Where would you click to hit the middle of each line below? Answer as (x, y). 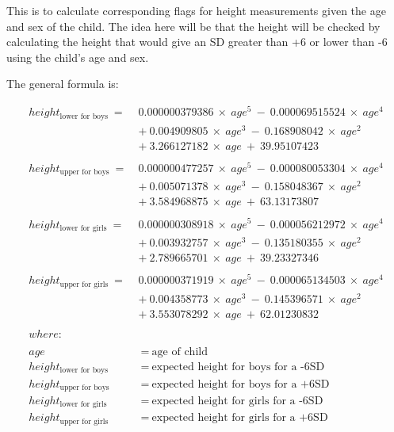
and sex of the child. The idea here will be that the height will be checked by (193, 26)
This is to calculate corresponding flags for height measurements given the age (196, 10)
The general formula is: (63, 84)
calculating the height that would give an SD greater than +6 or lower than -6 (197, 42)
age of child (180, 352)
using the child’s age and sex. (78, 57)
